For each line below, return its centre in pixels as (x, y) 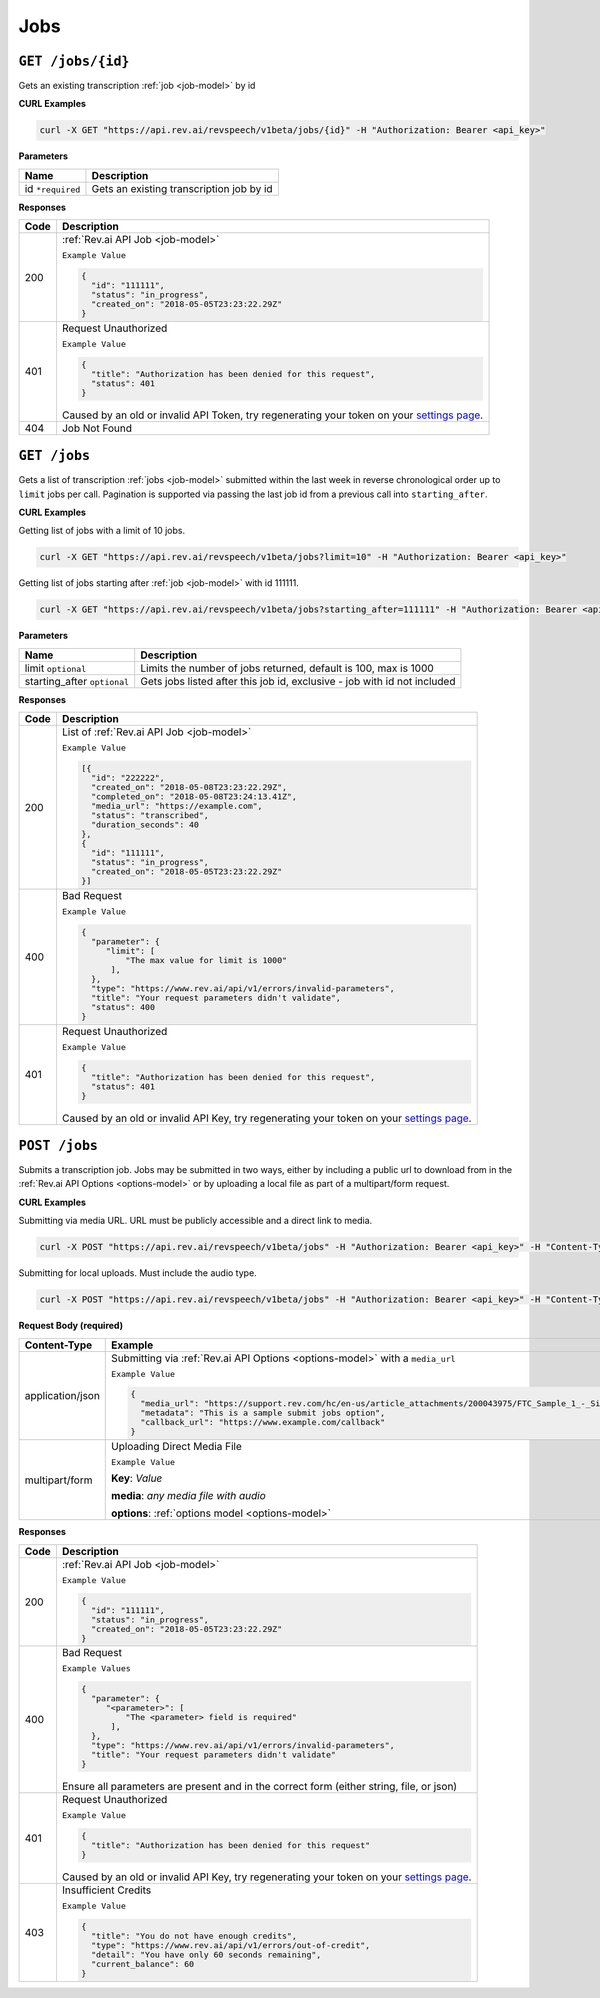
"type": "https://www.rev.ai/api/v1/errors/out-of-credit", (231, 1945)
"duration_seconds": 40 (145, 825)
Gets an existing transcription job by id (182, 188)
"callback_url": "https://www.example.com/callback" (262, 1422)
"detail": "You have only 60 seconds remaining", (206, 1954)
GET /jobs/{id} (74, 61)
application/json (62, 1395)
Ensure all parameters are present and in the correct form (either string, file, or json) (259, 1787)
